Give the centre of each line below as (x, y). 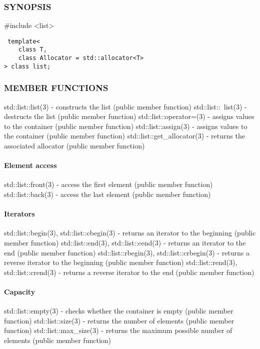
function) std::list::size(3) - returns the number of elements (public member (119, 320)
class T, (32, 50)
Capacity (20, 291)
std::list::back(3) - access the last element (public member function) (107, 194)
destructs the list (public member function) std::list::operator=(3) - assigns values (129, 116)
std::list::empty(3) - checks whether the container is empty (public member (119, 311)
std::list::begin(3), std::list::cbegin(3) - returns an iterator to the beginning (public (130, 233)
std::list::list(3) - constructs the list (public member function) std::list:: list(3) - (125, 106)
